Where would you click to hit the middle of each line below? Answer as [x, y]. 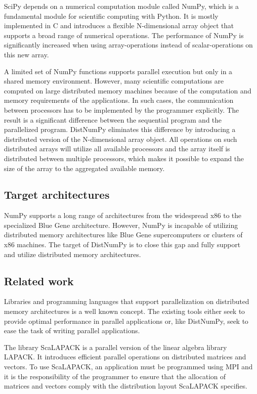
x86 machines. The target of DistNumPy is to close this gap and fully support [122, 244]
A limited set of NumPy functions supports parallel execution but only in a [118, 71]
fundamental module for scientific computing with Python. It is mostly [111, 16]
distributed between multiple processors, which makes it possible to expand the [124, 158]
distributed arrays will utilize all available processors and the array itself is [117, 149]
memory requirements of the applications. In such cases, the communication [119, 100]
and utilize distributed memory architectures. [73, 254]
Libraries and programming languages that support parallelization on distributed [127, 301]
